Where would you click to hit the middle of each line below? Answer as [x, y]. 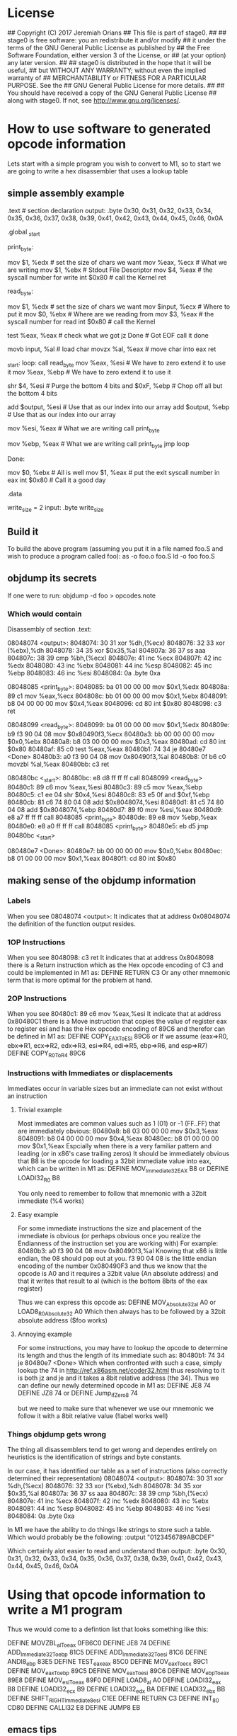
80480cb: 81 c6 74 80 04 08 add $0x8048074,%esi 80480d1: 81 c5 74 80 [116, 802]
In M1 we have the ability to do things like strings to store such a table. [110, 1530]
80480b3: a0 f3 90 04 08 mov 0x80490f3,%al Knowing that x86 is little [122, 1250]
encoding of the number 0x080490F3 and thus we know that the [112, 1266]
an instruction [27, 1096]
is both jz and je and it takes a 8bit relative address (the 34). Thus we [118, 1378]
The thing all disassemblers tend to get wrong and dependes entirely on [112, 1450]
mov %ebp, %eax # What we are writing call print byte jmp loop [98, 444]
